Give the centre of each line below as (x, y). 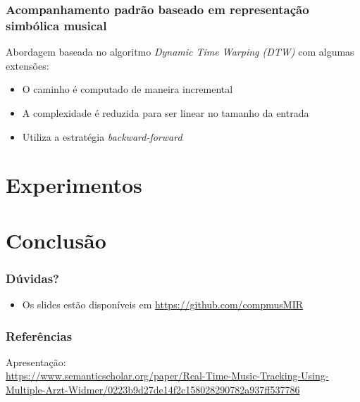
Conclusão (56, 240)
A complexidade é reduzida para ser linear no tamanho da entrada (166, 112)
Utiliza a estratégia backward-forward (102, 136)
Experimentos (74, 185)
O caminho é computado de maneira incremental (128, 89)
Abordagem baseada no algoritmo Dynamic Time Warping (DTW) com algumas (180, 52)
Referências (39, 335)
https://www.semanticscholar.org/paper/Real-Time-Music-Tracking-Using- (167, 376)
